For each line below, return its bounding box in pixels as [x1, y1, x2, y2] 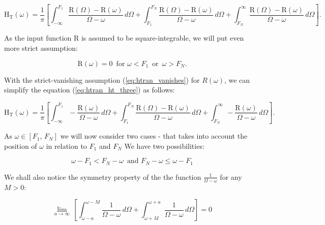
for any [220, 171, 242, 182]
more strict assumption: [4, 43, 78, 53]
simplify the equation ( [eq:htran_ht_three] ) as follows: [4, 84, 175, 95]
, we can [224, 74, 250, 85]
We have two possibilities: [124, 140, 204, 151]
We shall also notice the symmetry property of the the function [4, 171, 201, 182]
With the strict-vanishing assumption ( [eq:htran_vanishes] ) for [4, 74, 200, 85]
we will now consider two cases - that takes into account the [60, 131, 248, 141]
